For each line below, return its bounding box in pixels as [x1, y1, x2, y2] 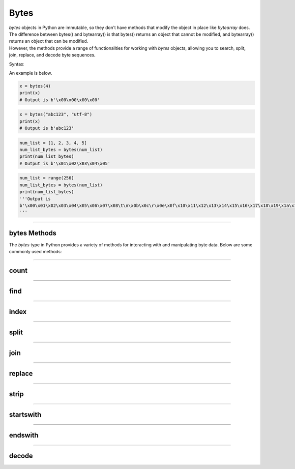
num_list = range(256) [19, 175, 74, 181]
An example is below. [9, 70, 52, 76]
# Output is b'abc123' [19, 125, 74, 131]
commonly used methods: [9, 249, 62, 255]
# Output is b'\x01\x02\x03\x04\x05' [19, 160, 111, 166]
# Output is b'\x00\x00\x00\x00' [19, 97, 100, 103]
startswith [9, 410, 42, 419]
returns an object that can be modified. [9, 38, 88, 44]
